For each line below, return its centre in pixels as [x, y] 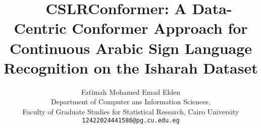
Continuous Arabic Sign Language [131, 48]
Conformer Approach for [160, 28]
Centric [40, 28]
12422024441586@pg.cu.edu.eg [131, 121]
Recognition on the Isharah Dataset [131, 67]
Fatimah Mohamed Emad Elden [131, 91]
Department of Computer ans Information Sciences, [131, 102]
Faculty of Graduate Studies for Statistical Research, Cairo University [131, 111]
